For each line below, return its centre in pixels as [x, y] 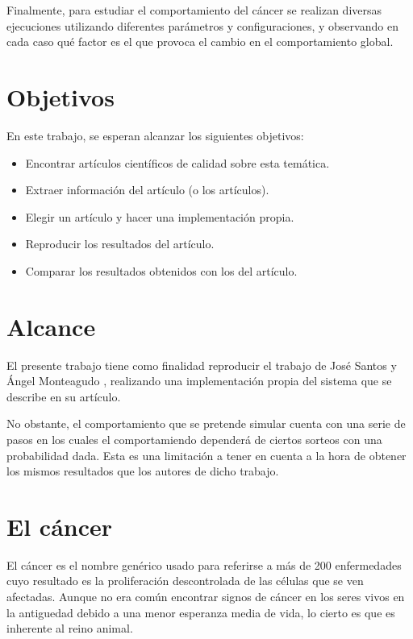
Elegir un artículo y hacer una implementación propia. [160, 216]
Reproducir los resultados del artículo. [120, 244]
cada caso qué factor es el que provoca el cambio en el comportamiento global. [200, 41]
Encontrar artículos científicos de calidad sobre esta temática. [177, 162]
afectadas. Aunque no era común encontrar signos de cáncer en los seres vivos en [206, 597]
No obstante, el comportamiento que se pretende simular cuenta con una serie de [206, 423]
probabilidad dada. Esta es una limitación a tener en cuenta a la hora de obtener [206, 455]
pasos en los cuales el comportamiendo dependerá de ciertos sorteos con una [194, 439]
